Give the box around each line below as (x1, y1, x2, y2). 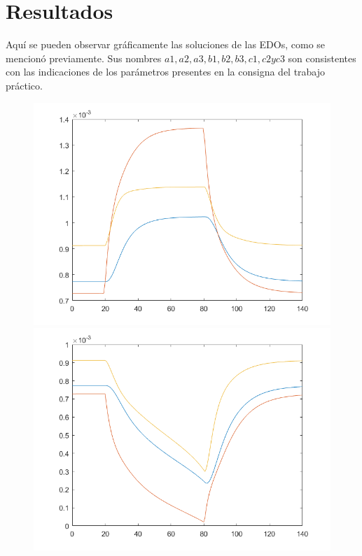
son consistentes (288, 50, 356, 65)
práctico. (6, 78, 43, 92)
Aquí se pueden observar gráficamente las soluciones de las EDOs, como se (6, 37, 326, 52)
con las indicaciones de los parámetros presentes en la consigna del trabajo (6, 64, 326, 79)
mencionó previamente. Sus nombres (6, 50, 162, 65)
